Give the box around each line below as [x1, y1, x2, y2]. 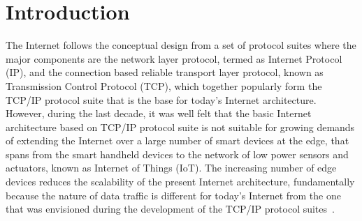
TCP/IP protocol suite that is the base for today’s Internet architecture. [6, 92, 317, 107]
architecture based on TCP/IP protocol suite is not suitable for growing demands [6, 119, 355, 134]
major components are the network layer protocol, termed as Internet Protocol [6, 51, 342, 66]
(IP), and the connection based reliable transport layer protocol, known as [6, 65, 324, 79]
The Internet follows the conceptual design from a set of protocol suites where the [6, 38, 356, 52]
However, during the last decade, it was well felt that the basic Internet [6, 106, 312, 121]
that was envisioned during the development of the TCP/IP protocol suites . [6, 201, 335, 216]
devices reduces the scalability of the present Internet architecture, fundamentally [6, 174, 355, 189]
